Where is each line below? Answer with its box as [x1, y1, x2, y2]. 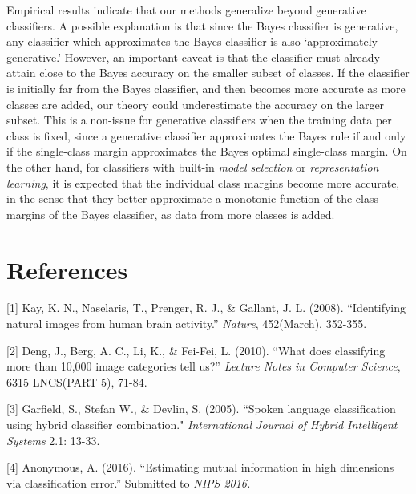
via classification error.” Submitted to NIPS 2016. [6, 474, 251, 491]
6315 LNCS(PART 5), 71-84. [6, 373, 147, 390]
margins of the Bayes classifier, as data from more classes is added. [6, 205, 335, 222]
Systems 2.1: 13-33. [6, 431, 100, 448]
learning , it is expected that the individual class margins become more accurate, [6, 174, 400, 191]
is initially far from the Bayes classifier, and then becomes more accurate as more [6, 79, 406, 96]
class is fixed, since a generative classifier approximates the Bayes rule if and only [6, 127, 406, 144]
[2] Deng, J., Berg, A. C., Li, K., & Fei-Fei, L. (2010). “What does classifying [6, 342, 386, 358]
